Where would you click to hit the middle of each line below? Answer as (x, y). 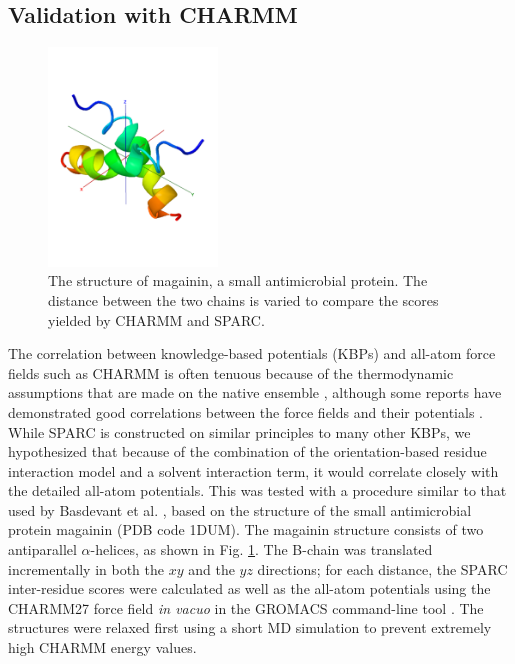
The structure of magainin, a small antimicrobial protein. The (238, 280)
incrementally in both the (86, 568)
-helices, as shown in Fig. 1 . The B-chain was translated (261, 549)
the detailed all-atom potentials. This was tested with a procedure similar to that (257, 490)
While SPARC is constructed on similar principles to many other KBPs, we (239, 431)
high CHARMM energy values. (102, 647)
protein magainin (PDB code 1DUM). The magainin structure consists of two (246, 529)
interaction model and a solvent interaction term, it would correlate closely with (253, 470)
